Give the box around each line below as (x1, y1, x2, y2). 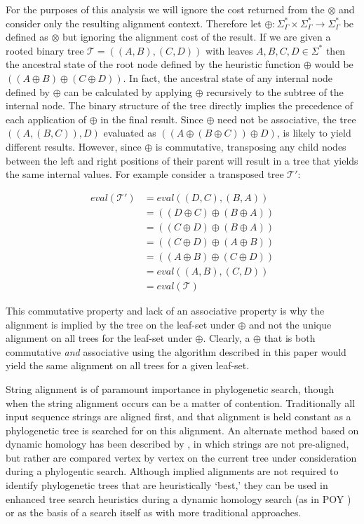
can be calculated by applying (64, 84, 193, 99)
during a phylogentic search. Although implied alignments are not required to (6, 464, 339, 478)
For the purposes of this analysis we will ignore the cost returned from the (6, 2, 325, 16)
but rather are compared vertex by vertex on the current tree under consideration (6, 450, 357, 464)
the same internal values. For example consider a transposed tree (6, 167, 284, 181)
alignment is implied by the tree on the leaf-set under (6, 317, 235, 331)
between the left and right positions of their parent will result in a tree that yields (6, 153, 358, 167)
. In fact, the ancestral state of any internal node (123, 70, 333, 85)
